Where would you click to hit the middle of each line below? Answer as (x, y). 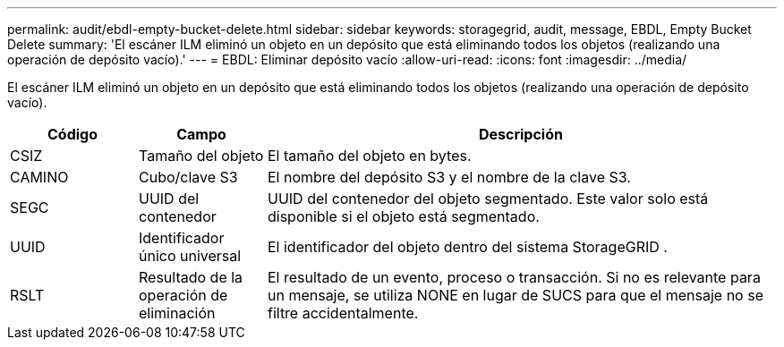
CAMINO (39, 177)
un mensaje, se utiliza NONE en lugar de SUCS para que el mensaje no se (515, 295)
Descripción (520, 134)
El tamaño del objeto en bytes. (369, 156)
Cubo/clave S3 (188, 177)
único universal (190, 256)
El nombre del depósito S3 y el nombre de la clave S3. (449, 177)
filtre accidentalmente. (343, 313)
